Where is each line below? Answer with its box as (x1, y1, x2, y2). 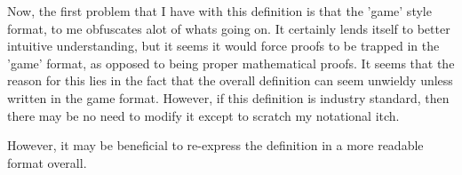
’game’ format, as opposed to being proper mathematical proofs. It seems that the (7, 53, 455, 72)
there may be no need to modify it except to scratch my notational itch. (7, 106, 400, 124)
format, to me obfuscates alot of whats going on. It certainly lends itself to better (7, 19, 450, 37)
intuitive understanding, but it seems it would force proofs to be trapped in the (7, 36, 440, 55)
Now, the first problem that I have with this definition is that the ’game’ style (7, 2, 432, 20)
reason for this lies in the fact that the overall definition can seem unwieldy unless (7, 71, 453, 90)
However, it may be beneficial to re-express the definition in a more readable (7, 136, 424, 155)
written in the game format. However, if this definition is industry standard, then (7, 88, 450, 107)
